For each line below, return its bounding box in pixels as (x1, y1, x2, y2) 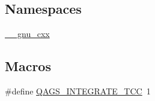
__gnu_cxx (5, 27, 50, 40)
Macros (5, 57, 51, 75)
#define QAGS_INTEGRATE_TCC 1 (5, 85, 151, 97)
